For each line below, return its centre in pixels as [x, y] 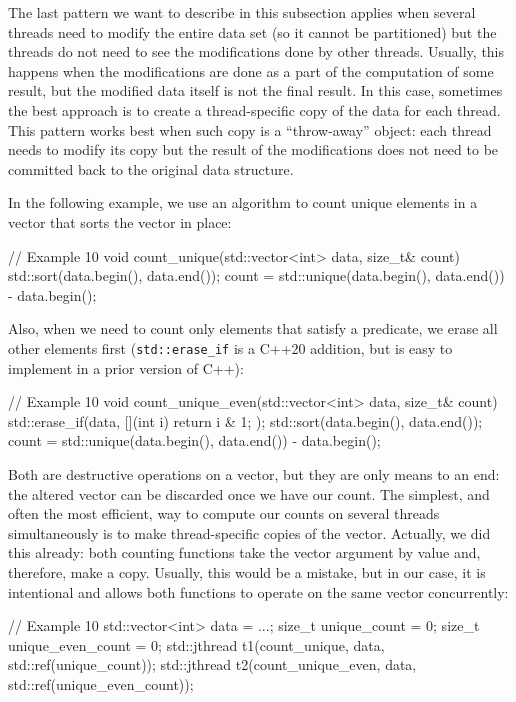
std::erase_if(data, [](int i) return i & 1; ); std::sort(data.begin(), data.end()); [245, 420]
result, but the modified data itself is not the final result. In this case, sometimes [255, 90]
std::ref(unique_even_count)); [101, 683]
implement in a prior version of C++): [126, 367]
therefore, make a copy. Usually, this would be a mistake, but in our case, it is [247, 571]
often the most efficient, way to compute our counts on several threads [224, 513]
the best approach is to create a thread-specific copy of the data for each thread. [254, 109]
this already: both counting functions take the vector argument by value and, [244, 552]
